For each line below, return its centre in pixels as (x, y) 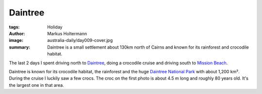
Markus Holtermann (67, 33)
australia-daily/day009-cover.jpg (80, 40)
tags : (14, 27)
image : (16, 40)
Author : (17, 33)
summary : (20, 47)
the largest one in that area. (36, 85)
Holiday (55, 27)
